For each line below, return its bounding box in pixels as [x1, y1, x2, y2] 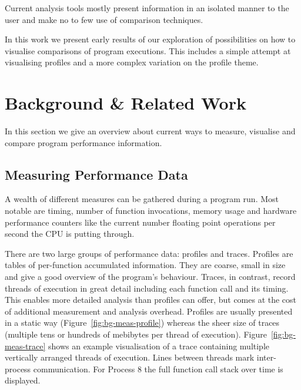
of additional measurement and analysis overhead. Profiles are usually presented [5, 305, 293, 317]
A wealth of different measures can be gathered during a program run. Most [5, 193, 279, 205]
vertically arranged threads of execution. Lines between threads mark [5, 351, 255, 363]
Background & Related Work [5, 91, 246, 115]
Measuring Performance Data [5, 165, 188, 183]
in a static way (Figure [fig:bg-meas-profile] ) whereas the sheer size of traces [5, 316, 280, 329]
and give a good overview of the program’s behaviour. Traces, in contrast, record [5, 270, 296, 283]
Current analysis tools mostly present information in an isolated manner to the [5, 2, 289, 14]
